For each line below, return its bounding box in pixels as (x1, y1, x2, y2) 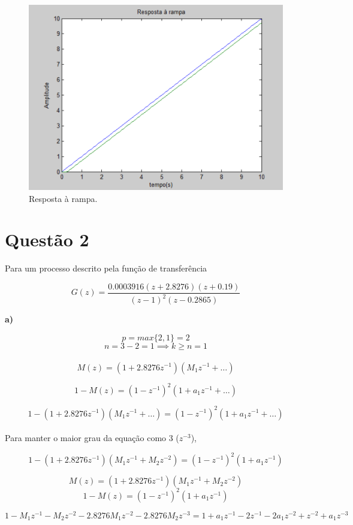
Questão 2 (5, 227, 89, 252)
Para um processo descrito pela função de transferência (5, 262, 207, 274)
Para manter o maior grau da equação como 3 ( (5, 432, 179, 444)
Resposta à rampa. (29, 192, 98, 204)
